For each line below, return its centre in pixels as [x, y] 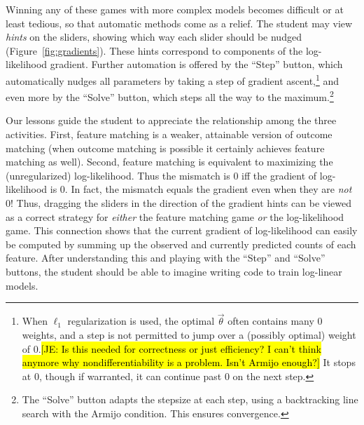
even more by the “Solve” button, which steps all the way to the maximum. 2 [170, 96]
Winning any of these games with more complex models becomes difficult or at [175, 9]
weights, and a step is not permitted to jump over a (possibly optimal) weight [189, 335]
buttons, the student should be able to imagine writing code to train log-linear [174, 271]
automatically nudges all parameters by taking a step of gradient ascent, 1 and [173, 79]
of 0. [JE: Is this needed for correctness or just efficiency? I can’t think [171, 348]
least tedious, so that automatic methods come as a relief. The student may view [179, 23]
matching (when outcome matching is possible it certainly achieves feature [165, 148]
